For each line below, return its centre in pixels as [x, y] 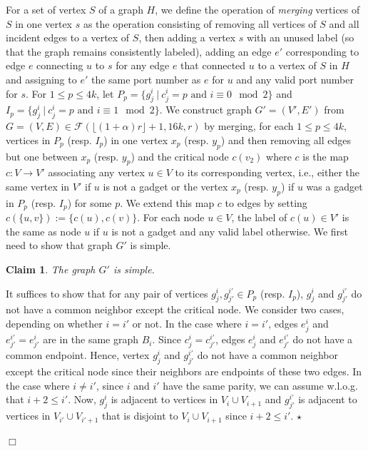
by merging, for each [249, 126]
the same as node [44, 231]
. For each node [171, 217]
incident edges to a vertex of [68, 37]
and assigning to [41, 79]
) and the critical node [180, 156]
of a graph [121, 9]
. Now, [82, 399]
